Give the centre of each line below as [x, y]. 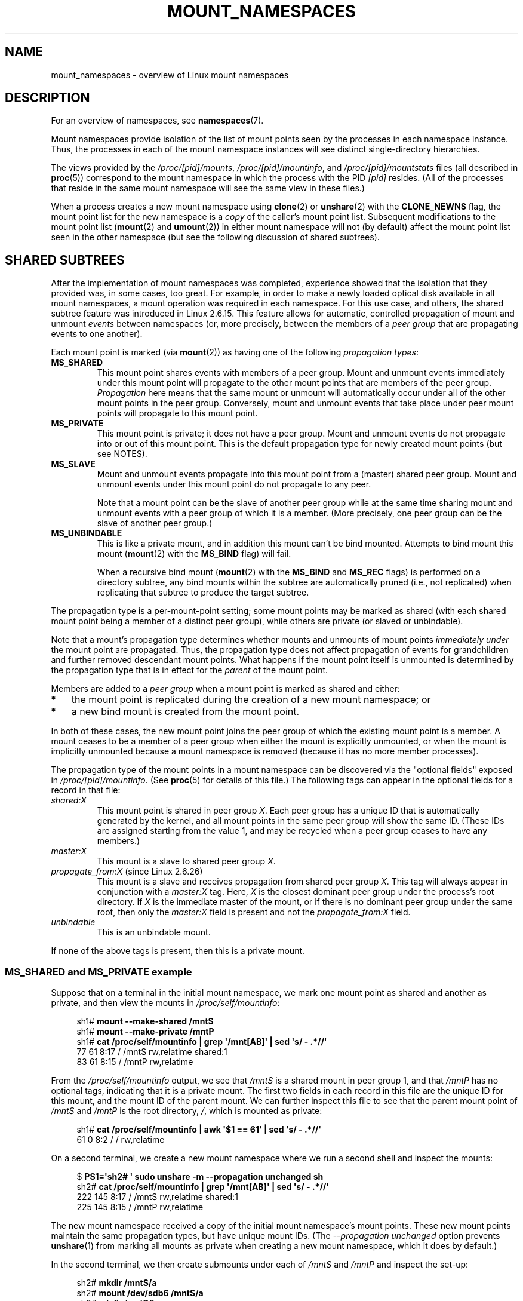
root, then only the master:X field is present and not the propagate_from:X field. [254, 912]
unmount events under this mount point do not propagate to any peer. [234, 484]
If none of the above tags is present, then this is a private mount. [178, 951]
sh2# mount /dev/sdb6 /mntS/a [140, 1293]
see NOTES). [122, 454]
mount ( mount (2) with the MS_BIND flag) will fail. [194, 554]
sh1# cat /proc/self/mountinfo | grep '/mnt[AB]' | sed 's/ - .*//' [202, 1042]
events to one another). [97, 334]
